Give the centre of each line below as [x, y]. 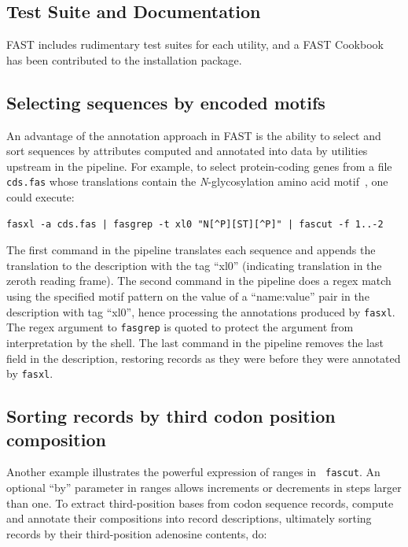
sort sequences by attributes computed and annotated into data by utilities [187, 151]
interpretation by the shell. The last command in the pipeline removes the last [195, 342]
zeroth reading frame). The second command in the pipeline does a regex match [199, 281]
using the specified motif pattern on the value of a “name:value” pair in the [188, 296]
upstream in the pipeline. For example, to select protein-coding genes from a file [199, 166]
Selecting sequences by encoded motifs [166, 102]
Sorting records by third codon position [171, 416]
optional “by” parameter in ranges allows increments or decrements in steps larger [204, 487]
